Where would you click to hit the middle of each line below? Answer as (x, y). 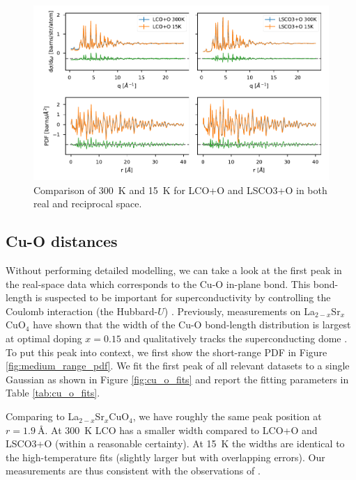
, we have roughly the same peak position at (227, 416)
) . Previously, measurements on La (239, 311)
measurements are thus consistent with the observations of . (133, 471)
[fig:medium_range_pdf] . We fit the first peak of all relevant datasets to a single (178, 366)
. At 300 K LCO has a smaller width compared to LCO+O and (181, 430)
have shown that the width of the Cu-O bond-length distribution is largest (192, 325)
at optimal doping (44, 338)
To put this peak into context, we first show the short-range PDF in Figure (167, 352)
